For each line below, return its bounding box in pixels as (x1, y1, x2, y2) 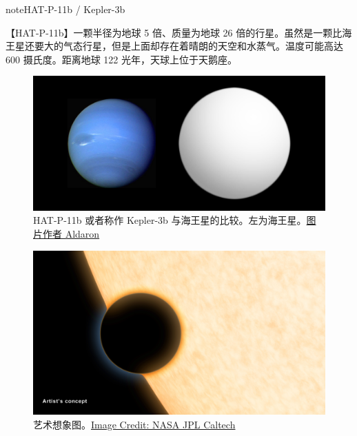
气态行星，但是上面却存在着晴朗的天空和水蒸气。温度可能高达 (63, 39, 343, 53)
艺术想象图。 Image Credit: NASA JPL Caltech (33, 417, 236, 431)
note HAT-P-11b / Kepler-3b (6, 2, 125, 16)
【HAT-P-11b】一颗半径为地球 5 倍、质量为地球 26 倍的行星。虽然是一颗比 (6, 25, 343, 39)
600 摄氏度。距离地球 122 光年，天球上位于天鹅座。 (6, 52, 237, 66)
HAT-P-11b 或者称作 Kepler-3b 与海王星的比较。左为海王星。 (33, 213, 307, 227)
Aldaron (65, 227, 100, 240)
